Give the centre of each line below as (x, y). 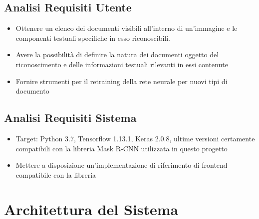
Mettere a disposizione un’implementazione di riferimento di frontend (122, 165)
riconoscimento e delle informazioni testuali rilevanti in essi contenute (122, 64)
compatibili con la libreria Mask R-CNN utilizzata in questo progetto (122, 148)
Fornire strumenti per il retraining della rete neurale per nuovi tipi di (122, 81)
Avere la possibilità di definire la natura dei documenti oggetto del (117, 55)
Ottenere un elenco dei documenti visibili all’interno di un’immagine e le (127, 28)
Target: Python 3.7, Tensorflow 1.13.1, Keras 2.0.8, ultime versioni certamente (135, 138)
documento (32, 91)
